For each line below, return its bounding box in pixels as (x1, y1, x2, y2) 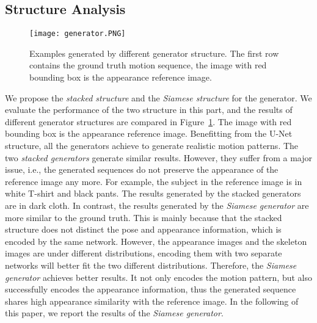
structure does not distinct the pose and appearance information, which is (5, 223, 282, 236)
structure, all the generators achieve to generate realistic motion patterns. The (5, 139, 299, 152)
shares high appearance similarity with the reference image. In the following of (5, 294, 299, 307)
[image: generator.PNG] (29, 29, 126, 38)
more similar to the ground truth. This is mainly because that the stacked (5, 211, 282, 223)
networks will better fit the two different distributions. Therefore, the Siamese (5, 258, 297, 271)
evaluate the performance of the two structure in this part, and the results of (5, 103, 293, 116)
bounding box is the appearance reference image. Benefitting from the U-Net (5, 127, 293, 140)
